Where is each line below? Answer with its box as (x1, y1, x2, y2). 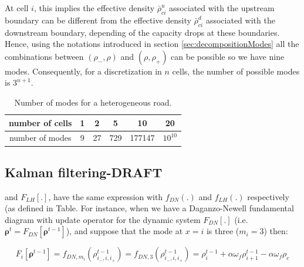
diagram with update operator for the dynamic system (5, 213, 201, 225)
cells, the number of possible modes (172, 65, 300, 77)
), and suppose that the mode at (66, 225, 183, 237)
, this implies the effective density (33, 2, 155, 13)
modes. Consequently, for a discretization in (5, 65, 162, 77)
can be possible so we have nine (171, 50, 285, 62)
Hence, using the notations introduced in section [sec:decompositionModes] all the (5, 38, 299, 50)
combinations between (5, 50, 84, 62)
